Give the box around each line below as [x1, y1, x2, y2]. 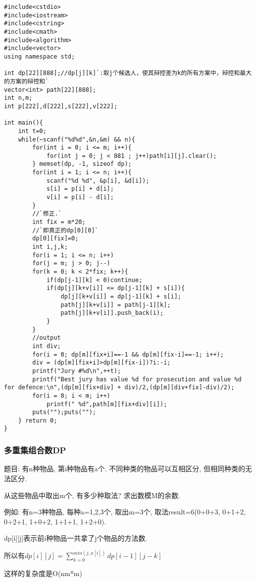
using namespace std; [4, 53, 75, 60]
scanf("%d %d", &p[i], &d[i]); [46, 177, 150, 184]
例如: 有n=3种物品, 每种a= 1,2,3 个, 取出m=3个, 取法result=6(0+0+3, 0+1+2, [4, 507, 246, 517]
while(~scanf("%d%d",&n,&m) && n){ [18, 136, 135, 143]
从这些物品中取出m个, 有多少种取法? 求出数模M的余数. [4, 490, 181, 500]
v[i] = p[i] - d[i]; [46, 194, 114, 201]
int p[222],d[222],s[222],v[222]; [4, 102, 118, 110]
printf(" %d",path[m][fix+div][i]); [46, 400, 167, 408]
